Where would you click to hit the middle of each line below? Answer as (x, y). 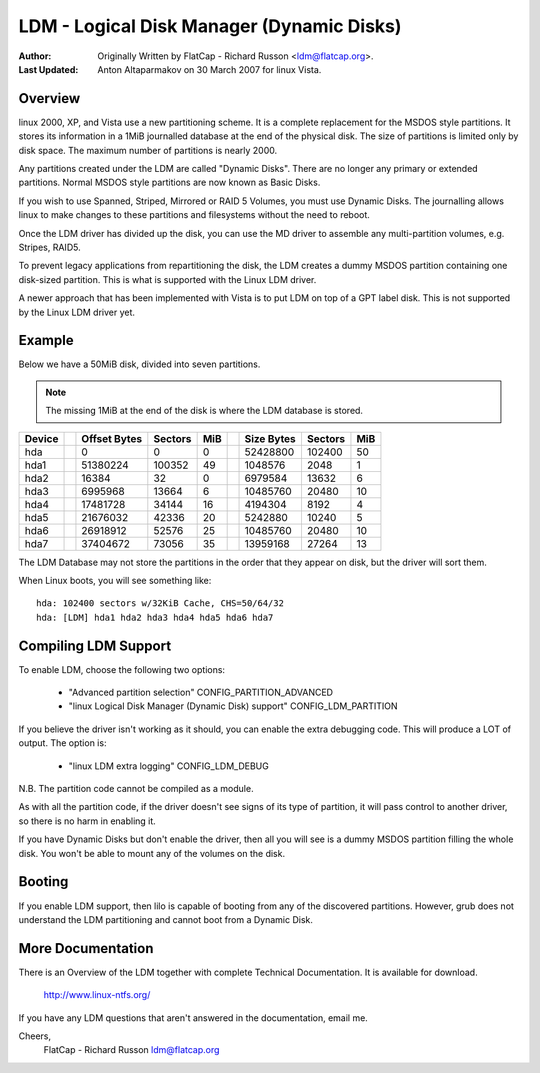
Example (46, 340)
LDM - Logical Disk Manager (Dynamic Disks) (210, 26)
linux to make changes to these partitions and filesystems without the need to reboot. (194, 215)
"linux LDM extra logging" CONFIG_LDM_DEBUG (168, 766)
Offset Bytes (112, 438)
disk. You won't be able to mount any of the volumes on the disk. (151, 853)
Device (41, 438)
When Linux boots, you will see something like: (115, 580)
